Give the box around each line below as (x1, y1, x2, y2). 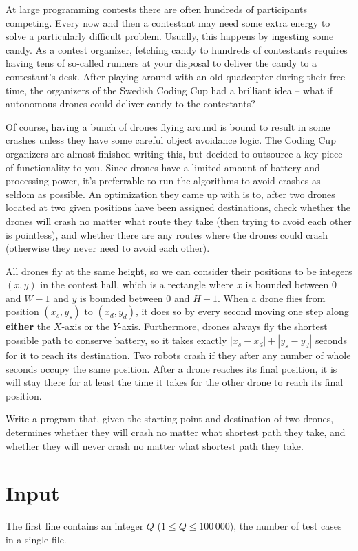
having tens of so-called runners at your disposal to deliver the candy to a (6, 56, 317, 70)
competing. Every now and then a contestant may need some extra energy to (6, 15, 330, 30)
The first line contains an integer (6, 519, 144, 533)
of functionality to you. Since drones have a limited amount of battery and (6, 160, 320, 174)
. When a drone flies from (218, 290, 326, 305)
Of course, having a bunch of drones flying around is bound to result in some (6, 119, 330, 133)
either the (6, 319, 51, 334)
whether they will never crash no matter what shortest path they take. (6, 438, 304, 453)
